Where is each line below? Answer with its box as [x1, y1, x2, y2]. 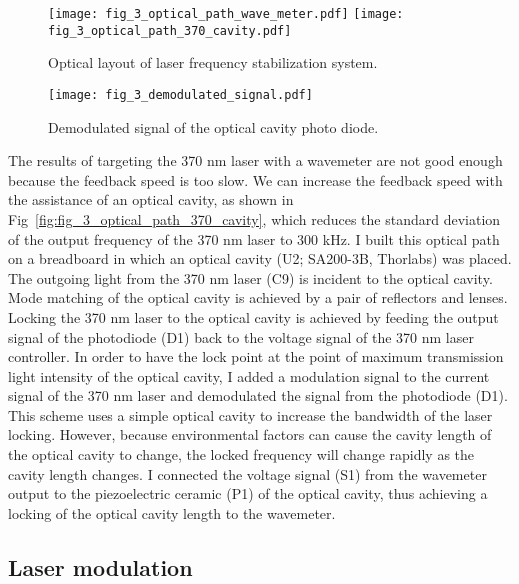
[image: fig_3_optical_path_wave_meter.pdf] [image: [48, 7, 404, 21]
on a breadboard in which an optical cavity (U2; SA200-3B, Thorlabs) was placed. [8, 248, 512, 269]
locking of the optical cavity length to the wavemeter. [8, 502, 336, 523]
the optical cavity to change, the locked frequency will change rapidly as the [8, 444, 475, 465]
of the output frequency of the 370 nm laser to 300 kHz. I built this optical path [8, 228, 500, 249]
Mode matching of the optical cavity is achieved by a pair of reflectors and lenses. [8, 287, 508, 308]
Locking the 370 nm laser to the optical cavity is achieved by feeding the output [8, 306, 499, 327]
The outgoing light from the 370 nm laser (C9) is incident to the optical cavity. [8, 267, 493, 288]
